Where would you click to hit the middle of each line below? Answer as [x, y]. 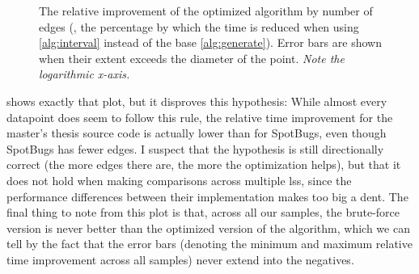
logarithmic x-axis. [85, 74]
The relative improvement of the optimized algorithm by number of [206, 11]
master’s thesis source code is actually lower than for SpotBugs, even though [197, 133]
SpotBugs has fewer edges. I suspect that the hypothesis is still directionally [195, 148]
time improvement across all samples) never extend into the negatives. [180, 259]
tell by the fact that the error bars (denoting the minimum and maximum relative [209, 244]
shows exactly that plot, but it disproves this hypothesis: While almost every [197, 101]
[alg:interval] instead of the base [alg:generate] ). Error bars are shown [210, 42]
